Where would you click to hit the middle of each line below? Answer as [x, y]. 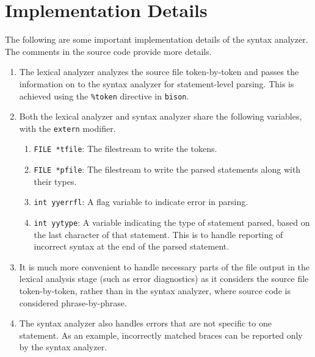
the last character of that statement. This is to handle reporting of [158, 234]
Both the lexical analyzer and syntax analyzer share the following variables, [161, 116]
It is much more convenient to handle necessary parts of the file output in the [165, 266]
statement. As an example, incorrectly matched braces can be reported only [161, 335]
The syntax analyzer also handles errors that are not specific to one [145, 323]
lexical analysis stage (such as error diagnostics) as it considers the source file [164, 279]
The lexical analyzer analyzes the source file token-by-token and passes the [159, 72]
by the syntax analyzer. [63, 347]
